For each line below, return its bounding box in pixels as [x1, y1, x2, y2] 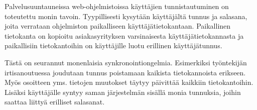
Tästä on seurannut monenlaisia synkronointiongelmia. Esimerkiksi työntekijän [5, 57, 247, 67]
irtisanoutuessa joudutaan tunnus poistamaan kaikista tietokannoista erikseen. [5, 67, 246, 77]
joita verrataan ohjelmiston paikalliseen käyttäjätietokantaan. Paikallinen [5, 21, 231, 31]
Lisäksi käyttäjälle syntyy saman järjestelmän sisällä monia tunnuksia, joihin [5, 86, 241, 97]
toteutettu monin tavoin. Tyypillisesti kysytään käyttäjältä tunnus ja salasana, [5, 11, 247, 21]
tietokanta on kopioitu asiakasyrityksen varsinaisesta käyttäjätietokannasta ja [5, 30, 244, 41]
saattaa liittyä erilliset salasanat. [5, 96, 105, 107]
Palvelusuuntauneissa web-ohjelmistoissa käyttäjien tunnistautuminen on [5, 1, 229, 11]
